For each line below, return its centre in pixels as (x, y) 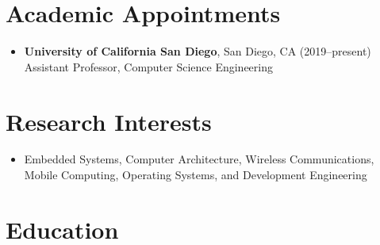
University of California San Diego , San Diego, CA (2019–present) (198, 51)
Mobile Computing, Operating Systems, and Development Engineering (196, 175)
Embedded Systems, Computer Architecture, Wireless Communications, (199, 159)
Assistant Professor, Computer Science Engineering (149, 66)
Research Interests (109, 121)
